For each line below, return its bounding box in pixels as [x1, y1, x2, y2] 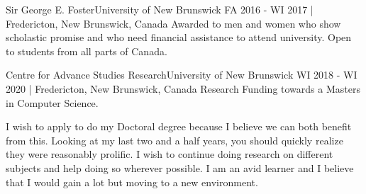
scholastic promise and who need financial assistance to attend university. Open [6, 30, 352, 45]
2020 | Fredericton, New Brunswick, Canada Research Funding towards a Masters [6, 81, 360, 96]
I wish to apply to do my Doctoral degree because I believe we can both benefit [6, 119, 352, 134]
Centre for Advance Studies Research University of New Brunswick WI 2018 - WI [6, 67, 357, 82]
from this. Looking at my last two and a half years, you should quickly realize [6, 132, 343, 147]
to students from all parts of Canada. [6, 43, 167, 58]
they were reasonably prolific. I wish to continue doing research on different [6, 147, 333, 161]
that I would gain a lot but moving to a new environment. [6, 174, 258, 189]
